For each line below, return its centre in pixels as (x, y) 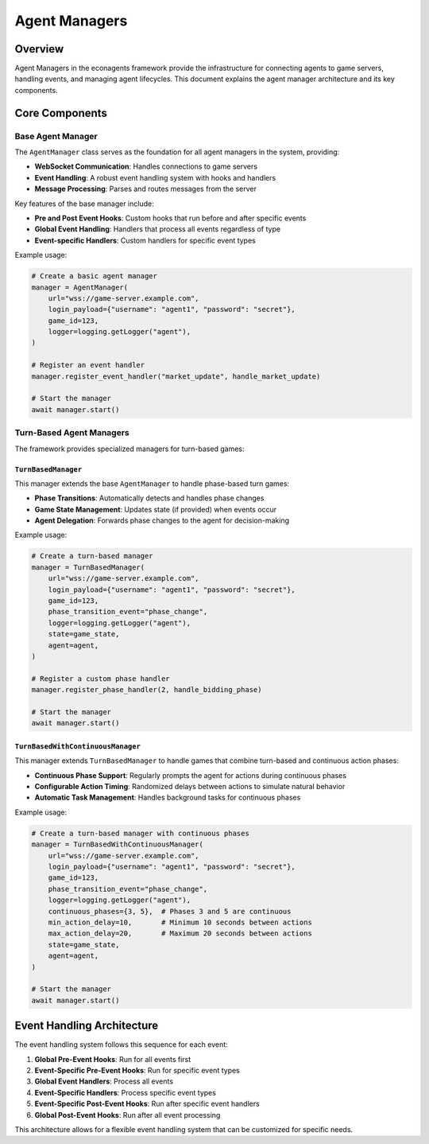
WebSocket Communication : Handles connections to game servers (146, 166)
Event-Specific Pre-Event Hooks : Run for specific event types (137, 1070)
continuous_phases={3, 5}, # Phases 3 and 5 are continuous (170, 911)
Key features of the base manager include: (84, 204)
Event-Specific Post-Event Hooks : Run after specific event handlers (147, 1104)
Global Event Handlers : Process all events (104, 1081)
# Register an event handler (88, 365)
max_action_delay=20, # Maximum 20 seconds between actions (180, 934)
